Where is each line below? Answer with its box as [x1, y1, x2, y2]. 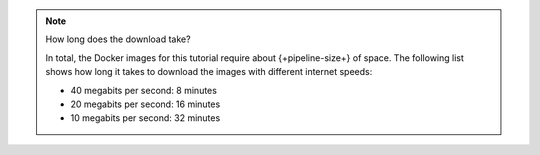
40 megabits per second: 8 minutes [70, 84, 217, 96]
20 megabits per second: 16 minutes [70, 98, 221, 110]
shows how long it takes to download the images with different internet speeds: [45, 66, 373, 78]
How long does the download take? [45, 33, 191, 45]
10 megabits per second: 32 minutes [70, 112, 221, 124]
